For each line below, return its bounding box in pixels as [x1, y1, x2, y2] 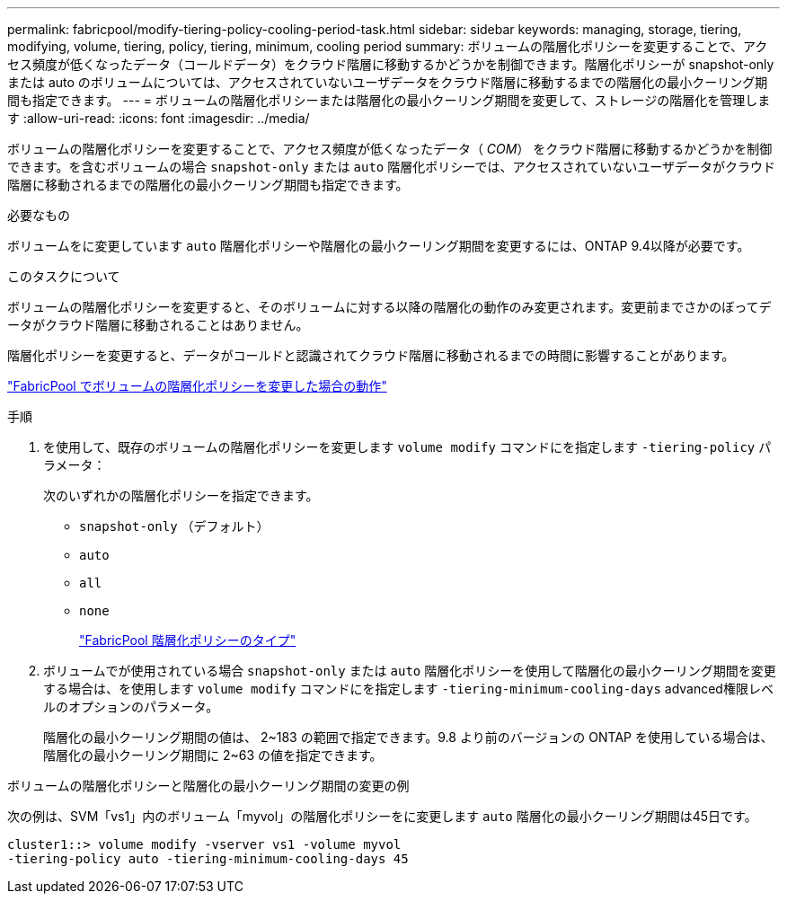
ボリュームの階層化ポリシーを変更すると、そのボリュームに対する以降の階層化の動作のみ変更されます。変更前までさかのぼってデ [7, 299, 772, 314]
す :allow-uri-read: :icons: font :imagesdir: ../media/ [7, 110, 310, 126]
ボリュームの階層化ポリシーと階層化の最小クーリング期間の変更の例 [7, 778, 410, 793]
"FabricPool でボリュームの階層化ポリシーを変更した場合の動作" [7, 378, 387, 393]
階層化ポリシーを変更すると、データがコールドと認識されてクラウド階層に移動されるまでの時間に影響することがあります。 [7, 348, 735, 363]
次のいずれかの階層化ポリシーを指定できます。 [43, 488, 319, 503]
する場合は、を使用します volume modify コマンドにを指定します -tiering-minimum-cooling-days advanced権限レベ [43, 681, 774, 696]
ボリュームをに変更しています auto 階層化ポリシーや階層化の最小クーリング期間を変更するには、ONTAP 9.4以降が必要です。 [7, 238, 750, 253]
